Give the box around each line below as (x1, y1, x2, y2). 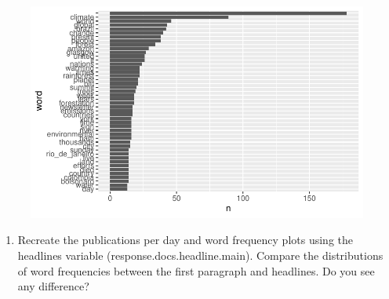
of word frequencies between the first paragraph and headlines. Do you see (17, 262, 375, 279)
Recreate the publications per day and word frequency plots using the (17, 232, 354, 248)
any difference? (17, 278, 89, 294)
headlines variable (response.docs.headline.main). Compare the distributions (17, 247, 384, 263)
